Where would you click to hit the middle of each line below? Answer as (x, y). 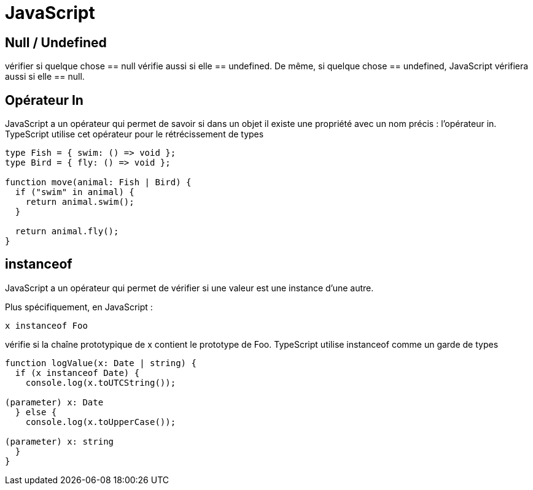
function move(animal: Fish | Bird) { (98, 182)
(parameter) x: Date (54, 402)
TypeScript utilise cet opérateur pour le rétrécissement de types (134, 134)
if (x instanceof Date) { (77, 373)
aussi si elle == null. (45, 77)
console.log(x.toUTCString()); (101, 382)
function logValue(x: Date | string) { (101, 363)
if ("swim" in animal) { (75, 192)
